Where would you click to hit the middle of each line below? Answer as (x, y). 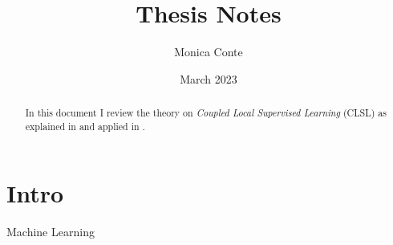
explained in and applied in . (85, 126)
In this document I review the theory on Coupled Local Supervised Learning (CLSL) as (206, 113)
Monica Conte (209, 52)
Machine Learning (51, 232)
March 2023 (209, 78)
